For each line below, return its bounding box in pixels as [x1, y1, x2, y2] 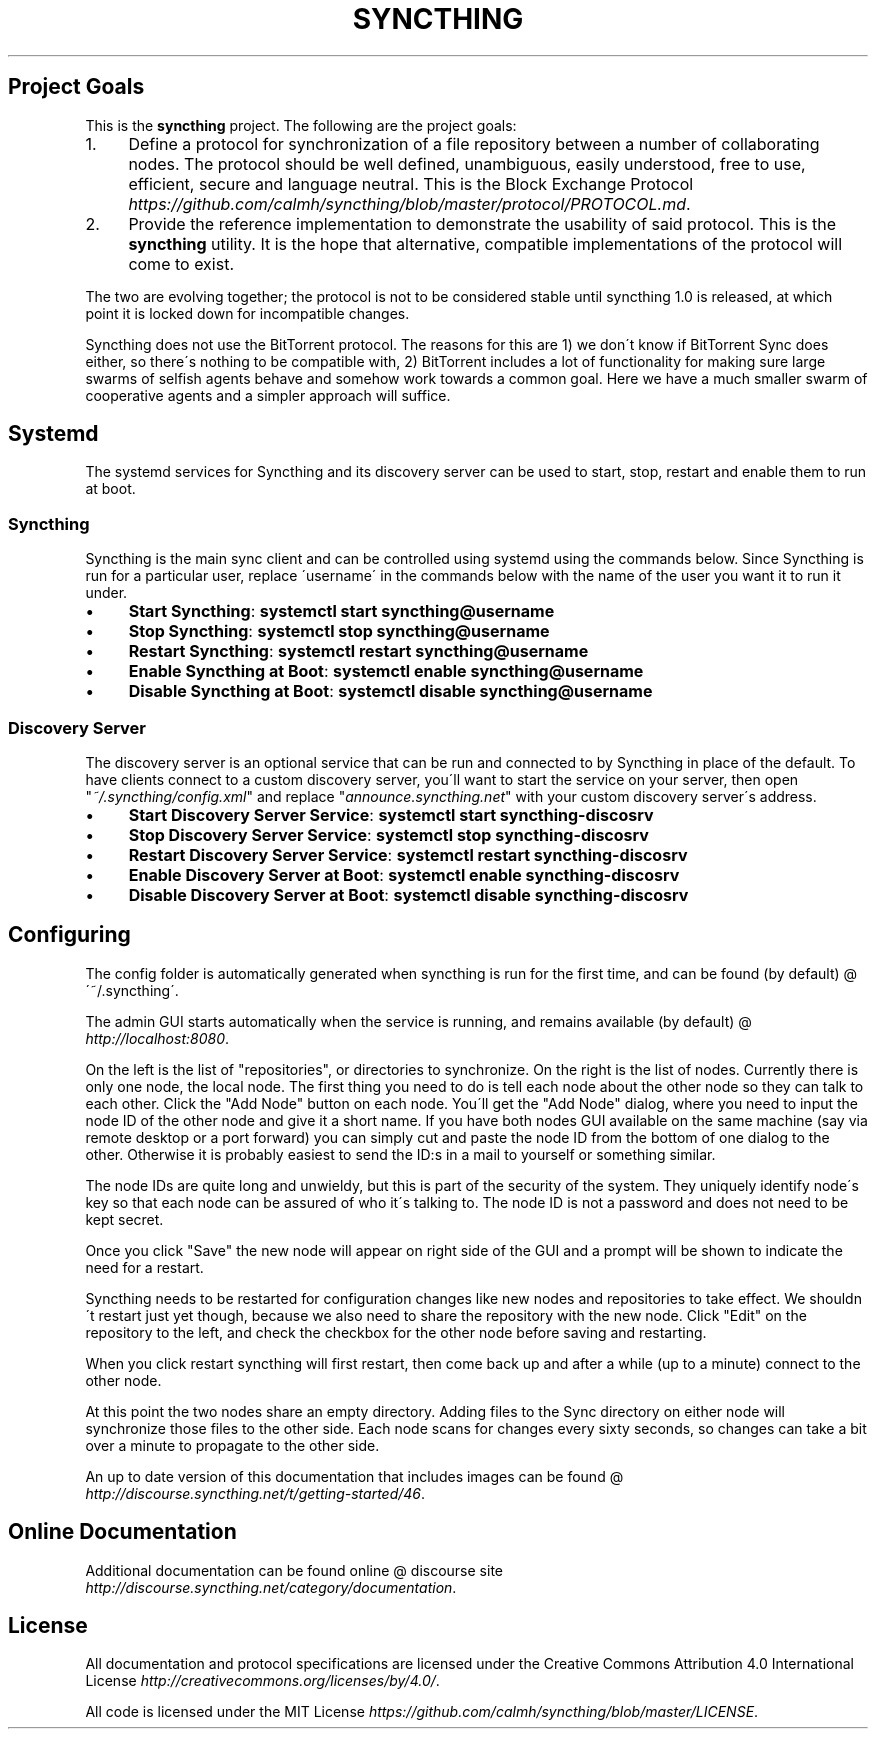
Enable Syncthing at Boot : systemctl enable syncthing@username [128, 661, 644, 682]
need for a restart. [85, 1258, 204, 1276]
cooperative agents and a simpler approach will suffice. [85, 386, 451, 404]
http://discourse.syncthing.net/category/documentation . [85, 1578, 457, 1596]
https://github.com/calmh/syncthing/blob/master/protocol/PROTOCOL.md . [128, 193, 691, 214]
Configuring [8, 922, 131, 948]
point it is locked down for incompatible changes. [85, 304, 410, 322]
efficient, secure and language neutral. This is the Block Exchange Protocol [128, 173, 694, 194]
